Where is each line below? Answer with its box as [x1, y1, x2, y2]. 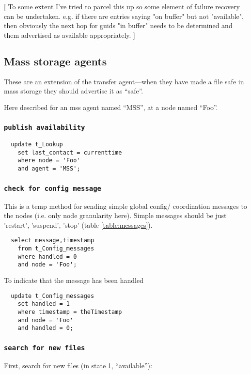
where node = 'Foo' [17, 157, 80, 164]
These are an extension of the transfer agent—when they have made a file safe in [4, 76, 244, 86]
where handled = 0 [17, 253, 77, 260]
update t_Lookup [11, 141, 63, 148]
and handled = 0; [17, 325, 74, 332]
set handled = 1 [17, 300, 70, 308]
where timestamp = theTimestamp [17, 308, 122, 315]
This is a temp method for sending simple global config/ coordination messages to [4, 201, 247, 211]
